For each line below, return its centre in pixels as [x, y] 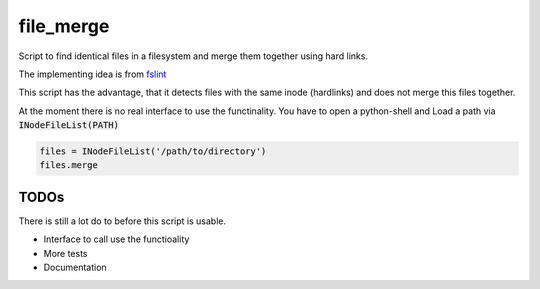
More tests [66, 253]
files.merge [69, 165]
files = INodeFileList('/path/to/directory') [153, 151]
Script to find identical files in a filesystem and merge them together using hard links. [193, 56]
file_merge [64, 26]
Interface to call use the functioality [116, 239]
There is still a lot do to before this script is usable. [122, 221]
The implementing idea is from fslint [92, 74]
